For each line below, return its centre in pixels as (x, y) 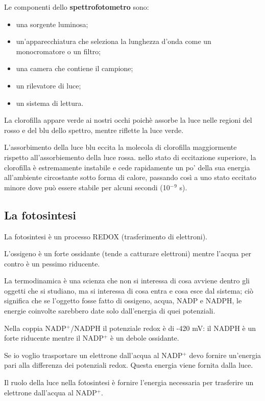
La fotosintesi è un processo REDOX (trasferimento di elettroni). (106, 236)
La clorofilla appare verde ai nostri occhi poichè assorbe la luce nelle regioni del (128, 120)
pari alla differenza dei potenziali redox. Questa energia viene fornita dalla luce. (129, 365)
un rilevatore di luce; (49, 85)
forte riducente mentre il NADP (54, 338)
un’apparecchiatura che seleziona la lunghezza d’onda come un (114, 41)
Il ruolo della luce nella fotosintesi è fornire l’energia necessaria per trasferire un (129, 382)
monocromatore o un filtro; (58, 51)
